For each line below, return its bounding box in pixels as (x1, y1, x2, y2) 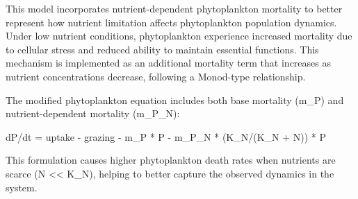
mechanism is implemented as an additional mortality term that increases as (6, 55, 331, 70)
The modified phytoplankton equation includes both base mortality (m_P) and (6, 92, 344, 107)
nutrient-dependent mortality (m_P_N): (6, 106, 180, 121)
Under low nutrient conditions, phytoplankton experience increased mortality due (6, 28, 352, 43)
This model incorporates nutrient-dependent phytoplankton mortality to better (6, 1, 343, 15)
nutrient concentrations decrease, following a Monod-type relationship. (6, 69, 306, 83)
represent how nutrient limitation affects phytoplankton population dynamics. (6, 15, 337, 29)
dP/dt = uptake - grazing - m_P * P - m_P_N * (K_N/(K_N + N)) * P (6, 129, 327, 144)
